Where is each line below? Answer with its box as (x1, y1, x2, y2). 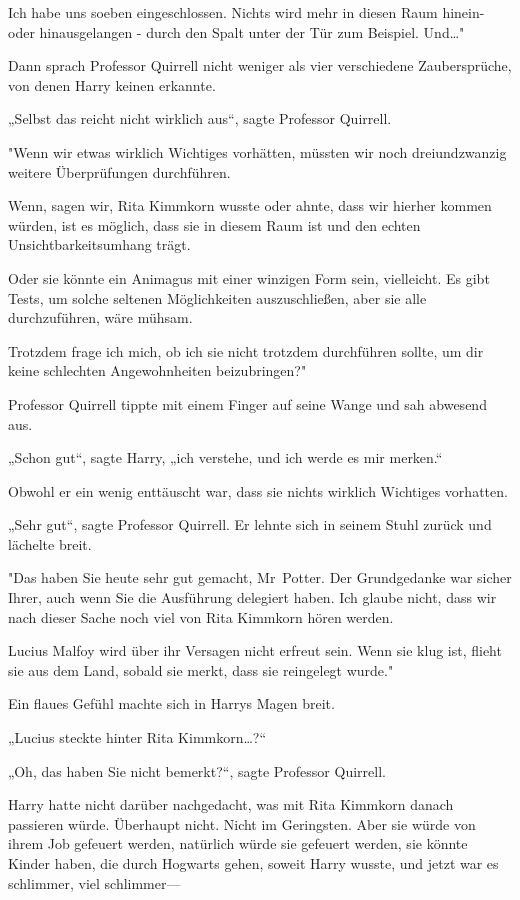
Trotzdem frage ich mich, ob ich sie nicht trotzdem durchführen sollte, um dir (8, 340, 484, 361)
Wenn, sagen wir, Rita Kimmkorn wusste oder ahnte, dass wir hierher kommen (8, 195, 492, 216)
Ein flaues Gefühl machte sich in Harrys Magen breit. (8, 693, 335, 714)
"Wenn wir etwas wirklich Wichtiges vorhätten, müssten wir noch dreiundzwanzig (8, 141, 507, 162)
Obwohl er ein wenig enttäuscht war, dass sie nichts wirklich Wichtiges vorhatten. (8, 480, 508, 501)
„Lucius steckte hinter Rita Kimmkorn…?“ (8, 727, 267, 748)
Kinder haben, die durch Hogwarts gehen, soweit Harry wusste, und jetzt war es (8, 853, 499, 873)
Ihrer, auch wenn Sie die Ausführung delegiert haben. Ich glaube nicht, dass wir (8, 587, 497, 608)
